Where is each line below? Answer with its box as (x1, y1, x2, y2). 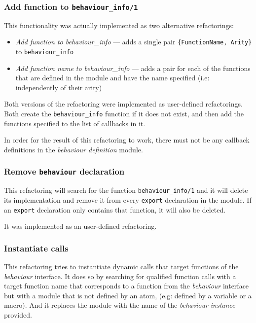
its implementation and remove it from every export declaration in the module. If (4, 194, 252, 205)
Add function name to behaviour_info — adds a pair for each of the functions (15, 63, 251, 73)
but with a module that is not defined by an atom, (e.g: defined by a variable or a (4, 290, 252, 300)
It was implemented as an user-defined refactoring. (4, 221, 157, 231)
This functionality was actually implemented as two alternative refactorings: (4, 20, 234, 30)
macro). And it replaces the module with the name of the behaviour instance (4, 300, 235, 310)
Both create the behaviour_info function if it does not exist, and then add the (4, 108, 244, 119)
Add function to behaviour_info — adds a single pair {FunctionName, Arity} (15, 36, 252, 47)
